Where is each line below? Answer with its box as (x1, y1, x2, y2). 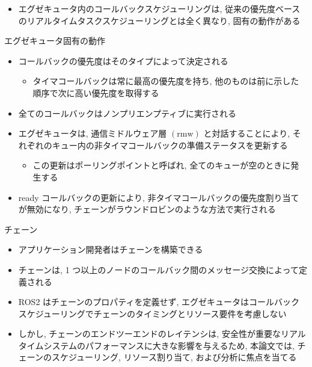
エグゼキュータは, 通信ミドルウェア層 (18, 127, 167, 140)
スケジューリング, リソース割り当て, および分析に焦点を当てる (52, 351, 297, 363)
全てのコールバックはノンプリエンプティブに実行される (18, 106, 237, 119)
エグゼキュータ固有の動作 (4, 34, 105, 47)
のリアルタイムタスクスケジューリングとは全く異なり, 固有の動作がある (18, 14, 301, 26)
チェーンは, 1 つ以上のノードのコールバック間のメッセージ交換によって (18, 263, 299, 276)
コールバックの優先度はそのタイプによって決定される (18, 54, 228, 67)
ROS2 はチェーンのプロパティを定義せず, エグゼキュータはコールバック (18, 295, 300, 308)
